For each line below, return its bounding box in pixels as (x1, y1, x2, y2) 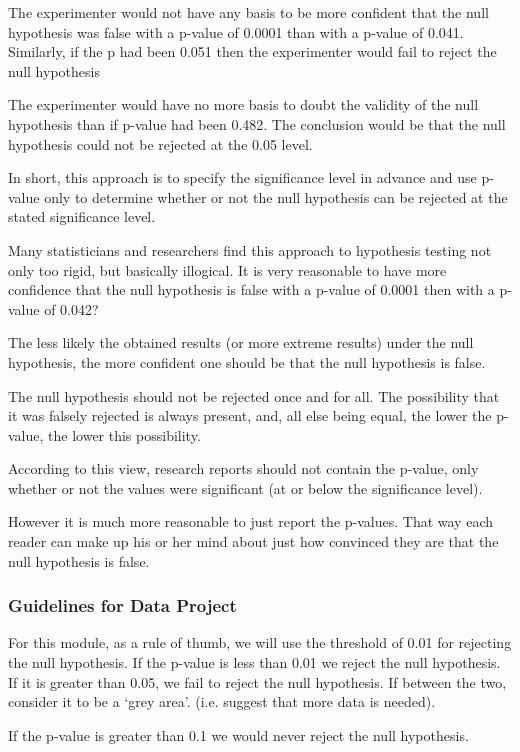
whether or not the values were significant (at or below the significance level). (8, 477, 483, 498)
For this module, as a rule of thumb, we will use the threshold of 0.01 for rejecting (8, 632, 512, 653)
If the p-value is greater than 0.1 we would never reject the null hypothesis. (8, 724, 469, 745)
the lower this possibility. (48, 424, 201, 445)
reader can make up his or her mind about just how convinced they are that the (8, 531, 499, 552)
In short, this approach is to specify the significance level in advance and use (8, 167, 477, 188)
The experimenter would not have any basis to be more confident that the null (8, 2, 489, 22)
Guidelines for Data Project (8, 593, 237, 618)
